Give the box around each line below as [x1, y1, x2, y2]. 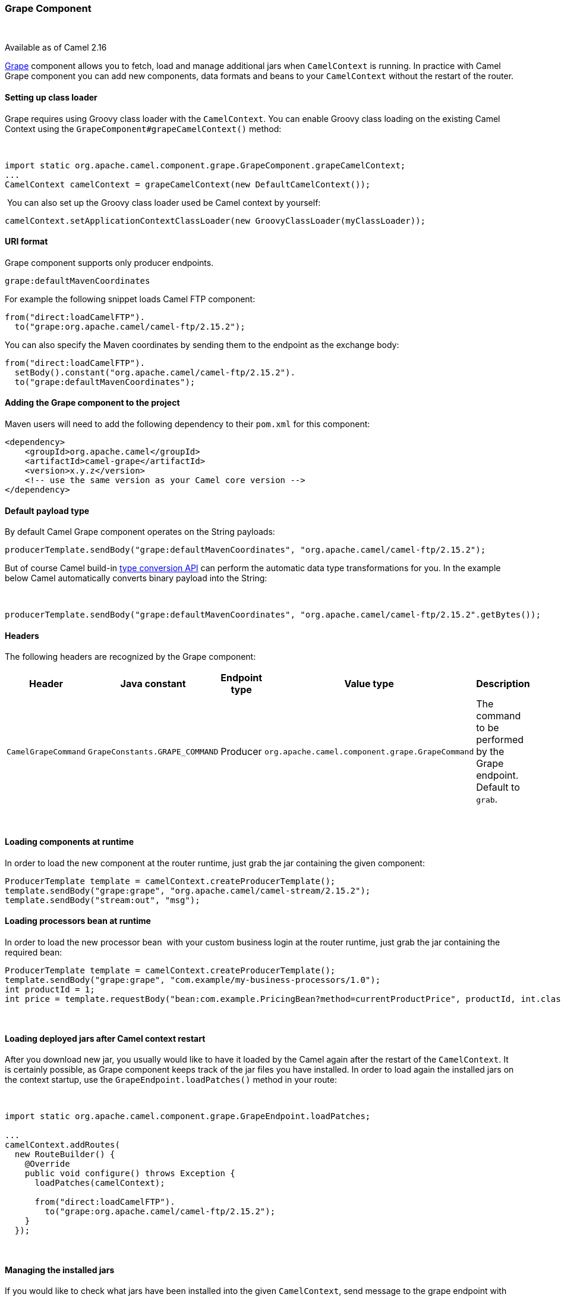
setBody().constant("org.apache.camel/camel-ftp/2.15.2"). [14, 367, 295, 377]
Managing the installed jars [5, 1264, 115, 1275]
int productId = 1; [5, 984, 95, 994]
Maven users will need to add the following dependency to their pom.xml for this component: [5, 419, 370, 430]
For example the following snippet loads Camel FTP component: [5, 293, 256, 304]
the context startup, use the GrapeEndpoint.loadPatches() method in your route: [5, 1074, 338, 1085]
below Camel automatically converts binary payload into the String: [5, 573, 267, 584]
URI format [5, 236, 48, 247]
